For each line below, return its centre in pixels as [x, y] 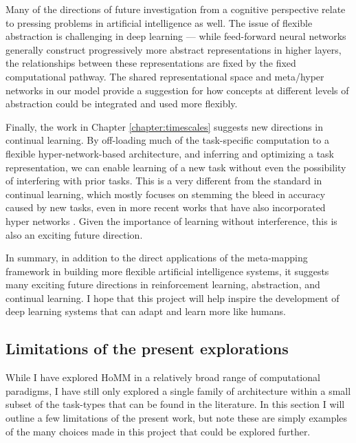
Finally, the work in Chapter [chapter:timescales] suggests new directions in [165, 126]
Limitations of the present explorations [147, 348]
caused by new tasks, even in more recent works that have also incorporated [166, 207]
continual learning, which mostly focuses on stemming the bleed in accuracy [166, 194]
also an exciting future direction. [74, 234]
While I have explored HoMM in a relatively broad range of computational [163, 377]
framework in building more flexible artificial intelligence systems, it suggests [167, 271]
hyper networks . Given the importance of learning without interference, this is [171, 220]
